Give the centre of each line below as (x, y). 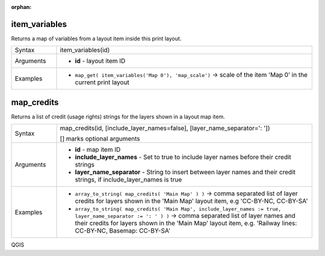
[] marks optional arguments (100, 139)
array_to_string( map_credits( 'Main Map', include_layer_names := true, (178, 209)
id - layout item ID (100, 61)
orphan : (21, 7)
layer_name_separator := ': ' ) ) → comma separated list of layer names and (185, 216)
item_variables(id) (85, 50)
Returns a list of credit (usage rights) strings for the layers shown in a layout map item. (118, 117)
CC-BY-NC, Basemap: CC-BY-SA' (123, 231)
